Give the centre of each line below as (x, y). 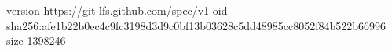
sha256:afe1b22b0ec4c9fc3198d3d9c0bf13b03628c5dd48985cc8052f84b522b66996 (196, 25)
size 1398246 (36, 41)
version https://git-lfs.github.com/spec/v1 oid (117, 10)
